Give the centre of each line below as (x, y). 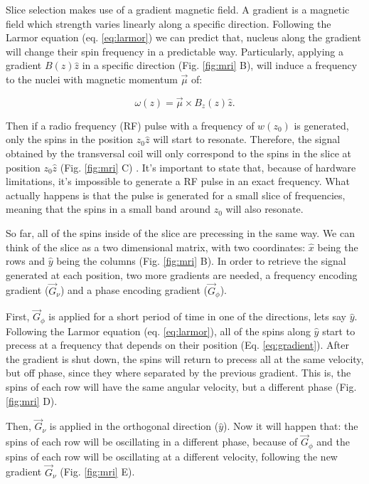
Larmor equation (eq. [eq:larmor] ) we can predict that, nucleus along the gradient (183, 37)
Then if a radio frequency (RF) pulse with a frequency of (130, 125)
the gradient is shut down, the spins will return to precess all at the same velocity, (185, 358)
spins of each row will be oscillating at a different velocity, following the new (172, 456)
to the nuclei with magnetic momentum (92, 79)
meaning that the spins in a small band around (108, 209)
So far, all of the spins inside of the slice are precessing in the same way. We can (180, 232)
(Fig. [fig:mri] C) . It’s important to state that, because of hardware (208, 167)
